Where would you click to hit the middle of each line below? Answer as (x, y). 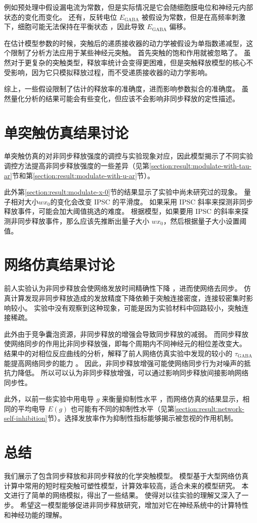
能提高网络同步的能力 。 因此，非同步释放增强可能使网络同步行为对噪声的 (124, 363)
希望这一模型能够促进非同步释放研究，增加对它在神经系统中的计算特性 (134, 504)
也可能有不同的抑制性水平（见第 (122, 408)
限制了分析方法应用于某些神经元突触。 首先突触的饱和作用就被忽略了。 (126, 53)
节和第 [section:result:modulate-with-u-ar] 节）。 (83, 175)
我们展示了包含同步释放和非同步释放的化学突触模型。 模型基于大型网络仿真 (126, 476)
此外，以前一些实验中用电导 (49, 399)
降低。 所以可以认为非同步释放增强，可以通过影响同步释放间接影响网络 (133, 373)
